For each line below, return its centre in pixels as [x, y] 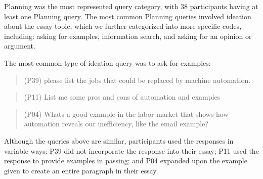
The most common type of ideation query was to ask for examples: [107, 62]
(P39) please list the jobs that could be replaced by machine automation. [137, 80]
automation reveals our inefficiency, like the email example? [116, 124]
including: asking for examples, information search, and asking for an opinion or [128, 36]
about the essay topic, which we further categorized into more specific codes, [123, 26]
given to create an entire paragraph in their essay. [81, 170]
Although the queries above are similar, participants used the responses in [119, 140]
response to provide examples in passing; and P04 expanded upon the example [126, 161]
